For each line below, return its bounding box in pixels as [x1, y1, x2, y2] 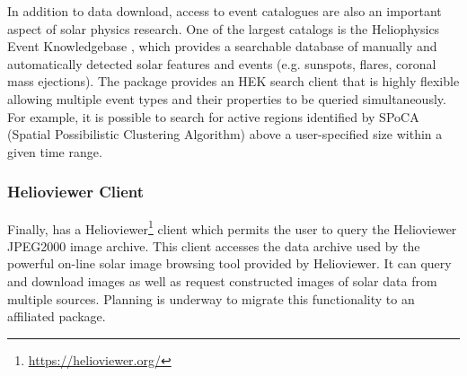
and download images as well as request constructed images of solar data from [7, 272, 437, 290]
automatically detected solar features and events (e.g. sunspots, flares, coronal [7, 54, 436, 73]
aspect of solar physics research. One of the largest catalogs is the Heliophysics [7, 19, 440, 38]
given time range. [7, 142, 102, 161]
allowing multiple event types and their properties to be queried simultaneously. [7, 89, 446, 108]
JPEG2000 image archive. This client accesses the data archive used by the [7, 236, 420, 255]
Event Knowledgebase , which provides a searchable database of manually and [7, 37, 437, 56]
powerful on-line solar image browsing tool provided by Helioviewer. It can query [7, 254, 452, 273]
